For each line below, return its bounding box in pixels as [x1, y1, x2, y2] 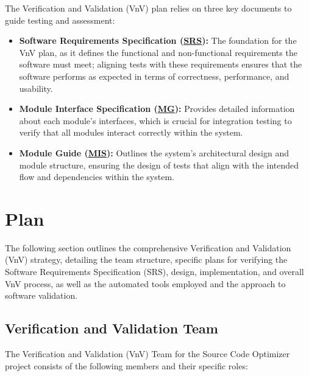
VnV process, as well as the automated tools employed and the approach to [5, 277, 286, 290]
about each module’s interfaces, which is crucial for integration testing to [19, 114, 292, 127]
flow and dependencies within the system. [19, 170, 174, 183]
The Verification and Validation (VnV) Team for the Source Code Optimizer [5, 347, 290, 360]
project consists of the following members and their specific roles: [5, 359, 248, 372]
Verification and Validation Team [5, 319, 218, 338]
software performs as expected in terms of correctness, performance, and [19, 69, 289, 82]
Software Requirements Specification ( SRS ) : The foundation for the [19, 34, 297, 47]
